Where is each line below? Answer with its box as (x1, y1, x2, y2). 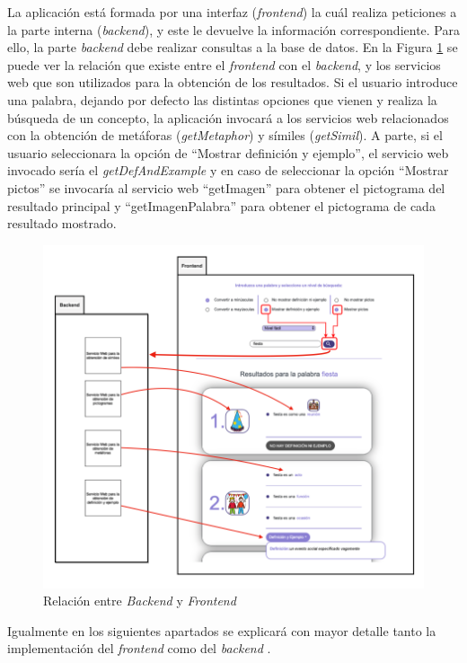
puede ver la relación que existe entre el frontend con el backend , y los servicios (7, 55, 441, 74)
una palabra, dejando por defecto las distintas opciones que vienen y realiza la (7, 90, 437, 109)
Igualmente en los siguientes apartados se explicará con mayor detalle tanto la (7, 621, 436, 640)
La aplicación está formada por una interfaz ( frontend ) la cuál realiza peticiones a (7, 3, 457, 21)
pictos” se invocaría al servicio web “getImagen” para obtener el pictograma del (7, 178, 445, 197)
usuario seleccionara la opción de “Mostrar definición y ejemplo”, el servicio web (7, 143, 449, 162)
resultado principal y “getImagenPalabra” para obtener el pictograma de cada (7, 196, 436, 215)
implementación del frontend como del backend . (7, 639, 271, 658)
